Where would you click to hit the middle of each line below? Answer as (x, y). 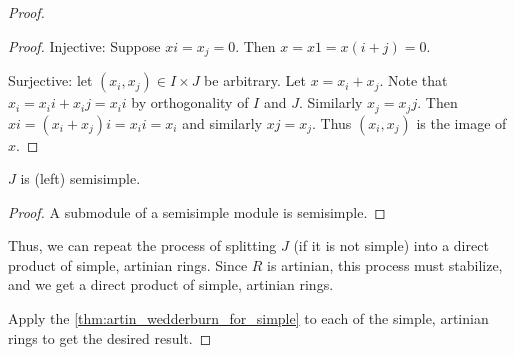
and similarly (222, 122)
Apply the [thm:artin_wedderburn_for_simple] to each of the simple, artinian (248, 318)
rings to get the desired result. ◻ (110, 337)
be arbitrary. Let (255, 80)
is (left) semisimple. (80, 178)
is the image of (461, 122)
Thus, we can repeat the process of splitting (142, 245)
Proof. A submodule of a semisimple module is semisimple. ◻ (197, 211)
